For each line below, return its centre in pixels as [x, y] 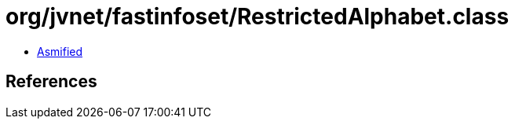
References [51, 82]
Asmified [60, 51]
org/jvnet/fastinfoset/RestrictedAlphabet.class [257, 17]
